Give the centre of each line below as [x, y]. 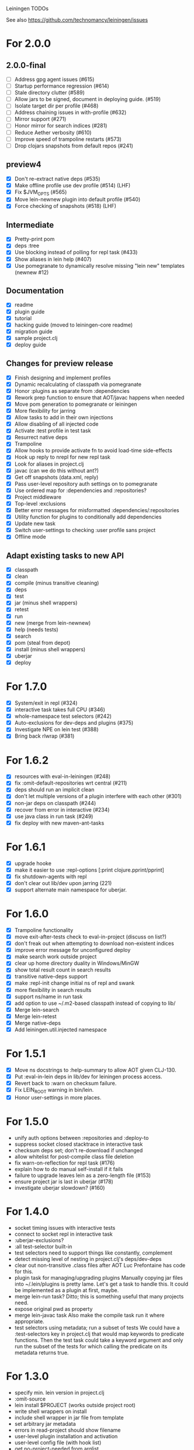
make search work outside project [56, 957]
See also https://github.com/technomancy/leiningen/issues [77, 20]
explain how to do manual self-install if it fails [69, 1169]
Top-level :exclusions [40, 503]
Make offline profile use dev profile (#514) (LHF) [72, 185]
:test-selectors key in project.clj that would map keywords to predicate [99, 1334]
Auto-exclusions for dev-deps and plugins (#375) [74, 723]
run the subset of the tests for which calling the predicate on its [91, 1346]
